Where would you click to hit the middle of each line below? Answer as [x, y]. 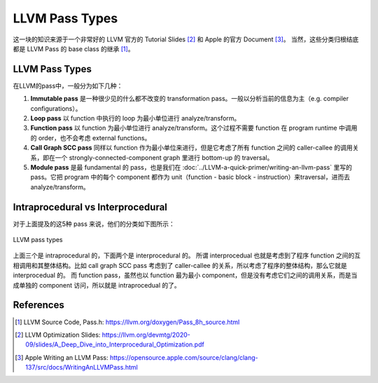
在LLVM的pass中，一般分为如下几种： [68, 86]
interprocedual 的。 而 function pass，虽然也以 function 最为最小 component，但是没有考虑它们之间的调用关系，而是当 [185, 275]
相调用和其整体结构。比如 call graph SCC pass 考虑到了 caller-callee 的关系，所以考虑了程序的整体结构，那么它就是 [180, 265]
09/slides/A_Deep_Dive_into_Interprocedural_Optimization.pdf [115, 344]
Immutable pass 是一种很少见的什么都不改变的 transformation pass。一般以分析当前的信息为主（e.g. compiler [190, 99]
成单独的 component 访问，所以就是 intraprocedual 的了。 [97, 285]
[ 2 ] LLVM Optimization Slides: [58, 335]
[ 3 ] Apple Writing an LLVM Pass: [62, 357]
